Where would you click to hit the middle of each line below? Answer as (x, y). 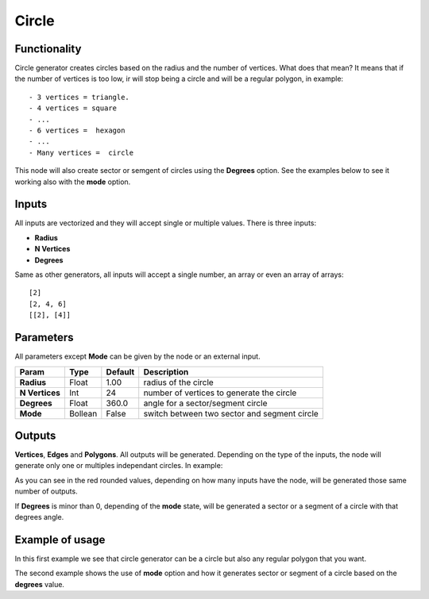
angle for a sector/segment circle (205, 403)
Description (166, 371)
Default (120, 371)
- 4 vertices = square (73, 108)
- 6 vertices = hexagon (77, 131)
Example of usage (60, 539)
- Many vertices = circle (81, 152)
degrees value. (40, 584)
